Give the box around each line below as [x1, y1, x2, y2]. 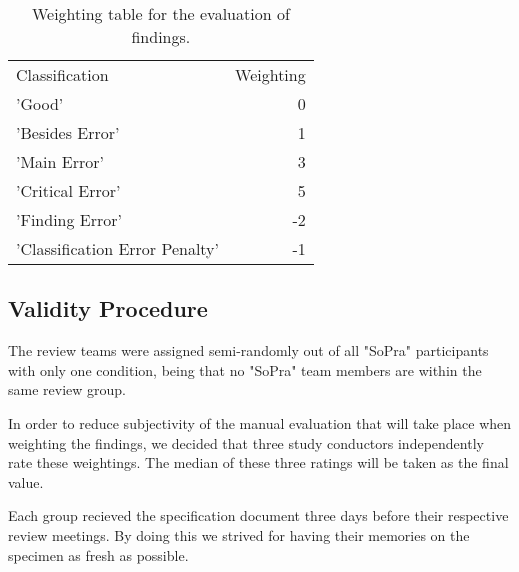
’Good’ [16, 92, 64, 115]
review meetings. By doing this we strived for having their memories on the [8, 524, 470, 545]
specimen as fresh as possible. [8, 544, 189, 565]
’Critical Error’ [16, 179, 121, 202]
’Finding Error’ [16, 208, 122, 231]
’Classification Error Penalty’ [16, 237, 220, 260]
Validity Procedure [8, 293, 208, 324]
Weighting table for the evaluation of [31, 2, 290, 25]
